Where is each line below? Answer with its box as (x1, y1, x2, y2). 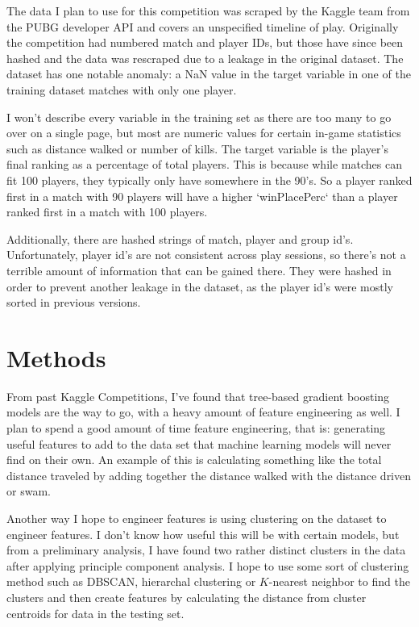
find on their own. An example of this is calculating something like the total (6, 451, 382, 468)
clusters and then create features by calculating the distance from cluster (6, 588, 367, 605)
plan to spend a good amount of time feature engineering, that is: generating (6, 420, 386, 436)
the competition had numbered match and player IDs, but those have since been (6, 34, 404, 51)
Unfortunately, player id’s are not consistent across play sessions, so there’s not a (6, 246, 406, 263)
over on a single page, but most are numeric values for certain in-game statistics (6, 124, 401, 141)
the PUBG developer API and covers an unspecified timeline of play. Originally (6, 18, 399, 35)
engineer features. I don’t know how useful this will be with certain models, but (6, 525, 400, 542)
